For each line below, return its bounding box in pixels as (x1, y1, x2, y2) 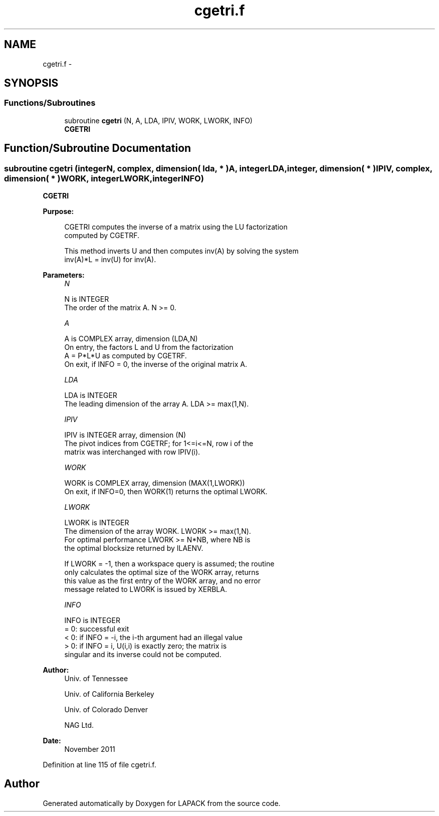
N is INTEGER (64, 295, 109, 304)
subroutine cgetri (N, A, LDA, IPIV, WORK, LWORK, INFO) (64, 116, 253, 125)
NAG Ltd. (64, 721, 94, 730)
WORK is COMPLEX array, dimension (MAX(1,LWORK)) (64, 479, 245, 488)
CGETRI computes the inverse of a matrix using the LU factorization (64, 223, 288, 232)
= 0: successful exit (64, 625, 129, 634)
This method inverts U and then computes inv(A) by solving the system (64, 247, 299, 256)
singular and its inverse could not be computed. (64, 650, 222, 659)
